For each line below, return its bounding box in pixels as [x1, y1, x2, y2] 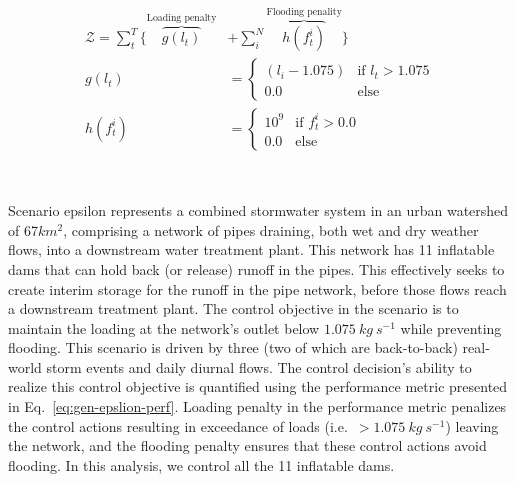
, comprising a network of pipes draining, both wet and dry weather [63, 219, 479, 240]
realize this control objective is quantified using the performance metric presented [8, 376, 508, 397]
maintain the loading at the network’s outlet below [8, 317, 320, 338]
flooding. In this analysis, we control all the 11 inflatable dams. [8, 454, 395, 475]
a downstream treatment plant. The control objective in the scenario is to [8, 298, 459, 319]
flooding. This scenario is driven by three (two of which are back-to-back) [8, 337, 458, 358]
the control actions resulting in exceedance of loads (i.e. [8, 415, 348, 436]
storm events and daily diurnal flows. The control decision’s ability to [46, 356, 472, 377]
